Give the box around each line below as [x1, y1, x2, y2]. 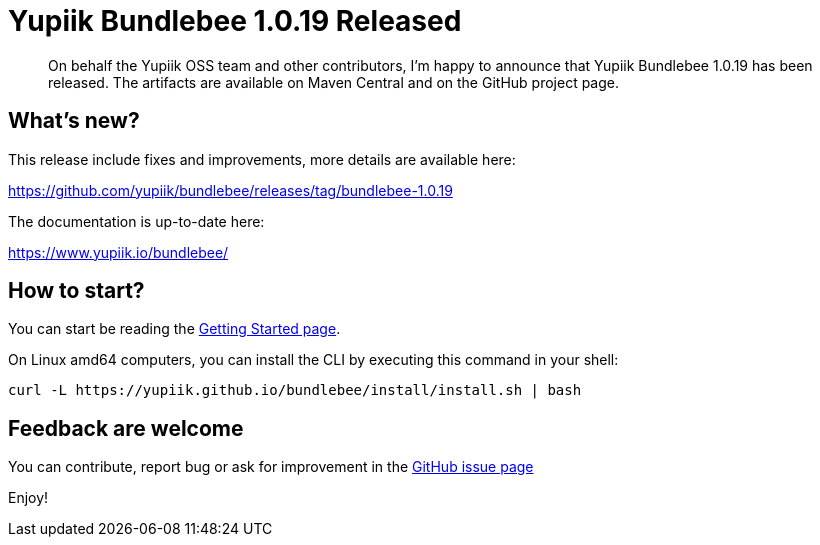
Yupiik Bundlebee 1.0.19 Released [8, 4, 462, 38]
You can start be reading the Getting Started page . [8, 320, 341, 338]
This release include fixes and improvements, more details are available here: [8, 150, 516, 168]
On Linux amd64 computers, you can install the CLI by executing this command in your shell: [8, 351, 619, 369]
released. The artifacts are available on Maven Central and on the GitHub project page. [48, 73, 620, 91]
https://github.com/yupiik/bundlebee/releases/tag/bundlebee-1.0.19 [8, 181, 453, 199]
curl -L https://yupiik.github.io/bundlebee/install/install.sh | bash [8, 382, 582, 399]
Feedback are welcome [8, 415, 244, 441]
